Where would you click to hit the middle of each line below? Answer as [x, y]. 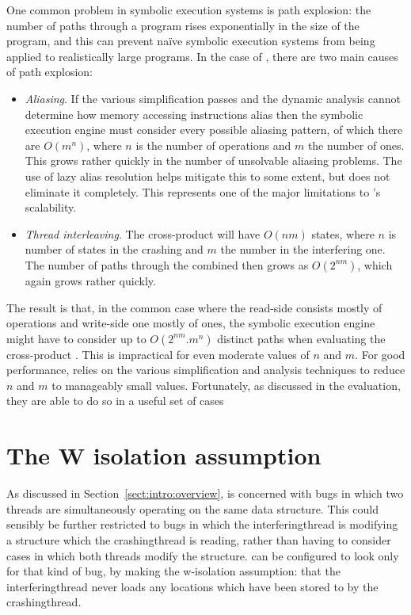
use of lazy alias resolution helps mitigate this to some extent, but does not [207, 176]
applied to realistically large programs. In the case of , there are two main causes [202, 56]
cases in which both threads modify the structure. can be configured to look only [203, 555]
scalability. [51, 207]
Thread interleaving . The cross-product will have [143, 233]
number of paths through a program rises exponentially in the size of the [183, 25]
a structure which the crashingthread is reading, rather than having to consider [199, 539]
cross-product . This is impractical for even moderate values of [158, 354]
